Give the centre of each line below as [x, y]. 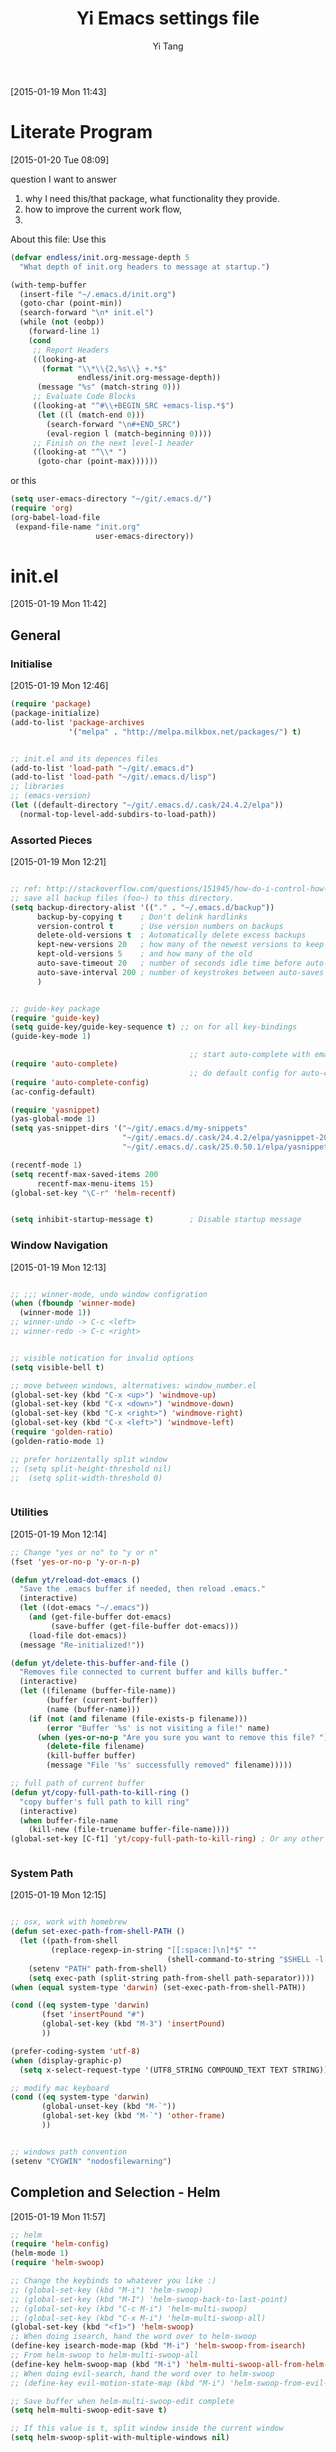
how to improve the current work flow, [103, 209]
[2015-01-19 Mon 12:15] [58, 1895]
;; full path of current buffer [77, 1783]
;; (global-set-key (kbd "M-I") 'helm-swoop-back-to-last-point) [149, 2299]
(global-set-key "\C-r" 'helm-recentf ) [93, 1193]
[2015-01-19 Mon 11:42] [58, 604]
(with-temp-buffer [48, 285]
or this [23, 481]
